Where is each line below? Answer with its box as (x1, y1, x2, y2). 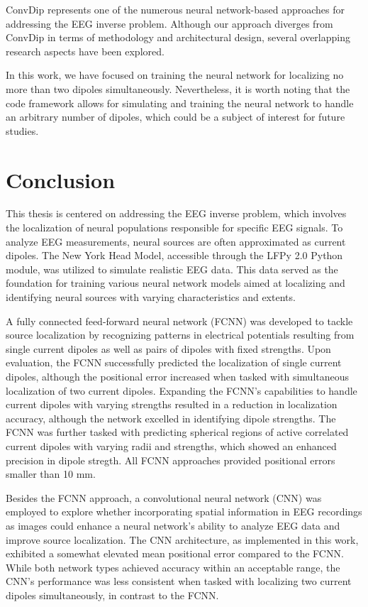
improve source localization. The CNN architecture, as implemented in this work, (6, 532, 359, 547)
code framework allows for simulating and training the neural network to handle (6, 95, 354, 110)
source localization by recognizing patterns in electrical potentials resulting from (6, 327, 355, 342)
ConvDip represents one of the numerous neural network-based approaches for (6, 2, 345, 16)
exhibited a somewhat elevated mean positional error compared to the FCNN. (6, 546, 344, 561)
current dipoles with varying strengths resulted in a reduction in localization (6, 397, 338, 412)
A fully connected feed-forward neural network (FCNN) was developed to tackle (6, 313, 353, 328)
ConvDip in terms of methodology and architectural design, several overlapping (6, 30, 350, 45)
